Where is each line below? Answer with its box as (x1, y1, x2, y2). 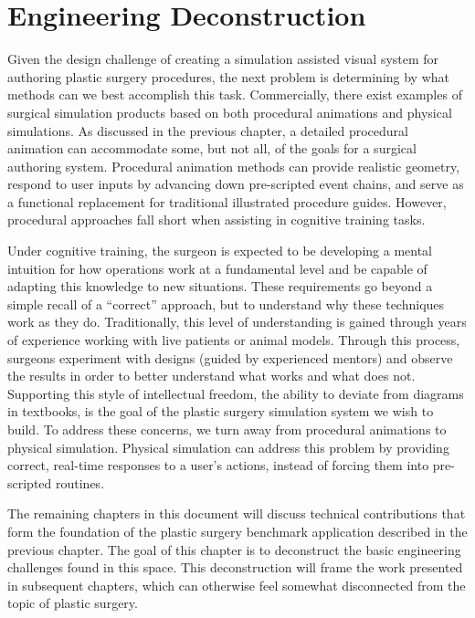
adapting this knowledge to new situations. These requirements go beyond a (7, 277, 433, 296)
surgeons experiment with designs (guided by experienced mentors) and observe (7, 348, 453, 367)
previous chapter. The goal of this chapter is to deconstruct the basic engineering (7, 539, 461, 559)
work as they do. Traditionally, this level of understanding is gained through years (7, 312, 467, 331)
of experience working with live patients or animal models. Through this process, (7, 330, 460, 350)
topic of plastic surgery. (7, 593, 138, 613)
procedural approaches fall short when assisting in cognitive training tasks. (7, 210, 426, 229)
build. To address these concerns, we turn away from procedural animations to (7, 420, 447, 438)
